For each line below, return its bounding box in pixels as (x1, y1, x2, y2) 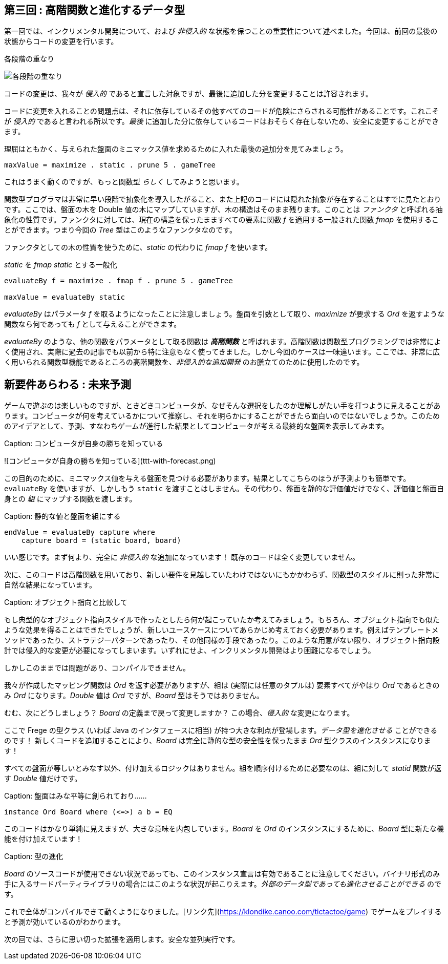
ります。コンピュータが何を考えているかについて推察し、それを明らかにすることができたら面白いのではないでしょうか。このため (4, 411, 440, 421)
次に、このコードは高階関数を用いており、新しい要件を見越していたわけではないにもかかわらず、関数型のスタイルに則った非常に (4, 570, 440, 579)
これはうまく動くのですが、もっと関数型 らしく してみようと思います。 (4, 177, 244, 186)
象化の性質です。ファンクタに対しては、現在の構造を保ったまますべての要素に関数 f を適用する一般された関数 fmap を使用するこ (4, 215, 439, 224)
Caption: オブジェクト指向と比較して (4, 598, 127, 607)
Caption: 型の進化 (4, 852, 63, 861)
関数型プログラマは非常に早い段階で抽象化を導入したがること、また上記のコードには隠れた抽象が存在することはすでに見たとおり (4, 195, 441, 204)
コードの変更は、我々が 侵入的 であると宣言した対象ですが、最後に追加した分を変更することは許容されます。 (4, 89, 373, 98)
